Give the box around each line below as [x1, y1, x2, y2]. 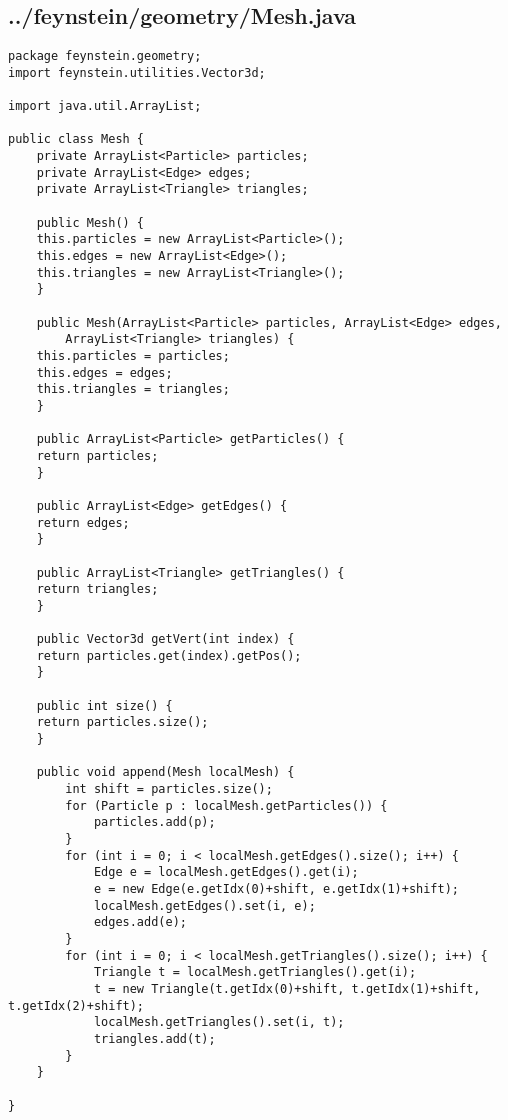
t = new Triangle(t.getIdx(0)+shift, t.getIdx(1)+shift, [93, 981, 481, 996]
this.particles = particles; [36, 349, 230, 364]
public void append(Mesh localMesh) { [36, 765, 295, 780]
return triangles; [36, 582, 159, 597]
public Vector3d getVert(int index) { [36, 632, 295, 647]
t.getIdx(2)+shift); [8, 998, 145, 1013]
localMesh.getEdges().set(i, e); [93, 898, 316, 913]
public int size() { [36, 698, 173, 713]
